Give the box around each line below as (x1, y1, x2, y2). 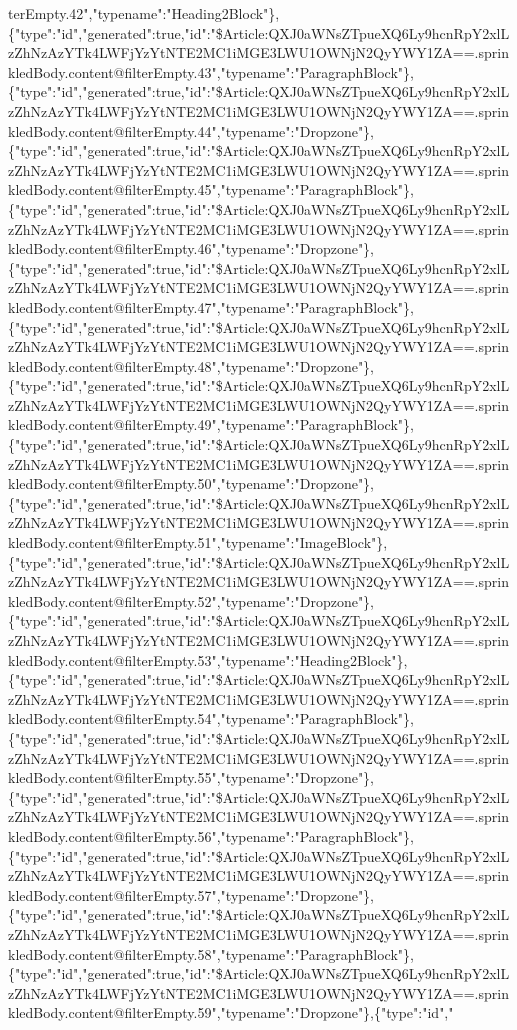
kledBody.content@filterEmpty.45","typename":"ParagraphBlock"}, (8, 179, 414, 200)
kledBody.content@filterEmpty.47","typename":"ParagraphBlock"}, (8, 296, 414, 317)
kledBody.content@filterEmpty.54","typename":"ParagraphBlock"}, (8, 708, 414, 729)
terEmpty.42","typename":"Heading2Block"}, (8, 3, 280, 23)
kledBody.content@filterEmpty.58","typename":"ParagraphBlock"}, (8, 943, 414, 964)
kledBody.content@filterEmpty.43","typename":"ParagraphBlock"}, (8, 61, 414, 82)
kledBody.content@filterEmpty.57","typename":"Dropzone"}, (8, 884, 375, 905)
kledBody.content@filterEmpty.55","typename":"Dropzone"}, (8, 767, 375, 788)
